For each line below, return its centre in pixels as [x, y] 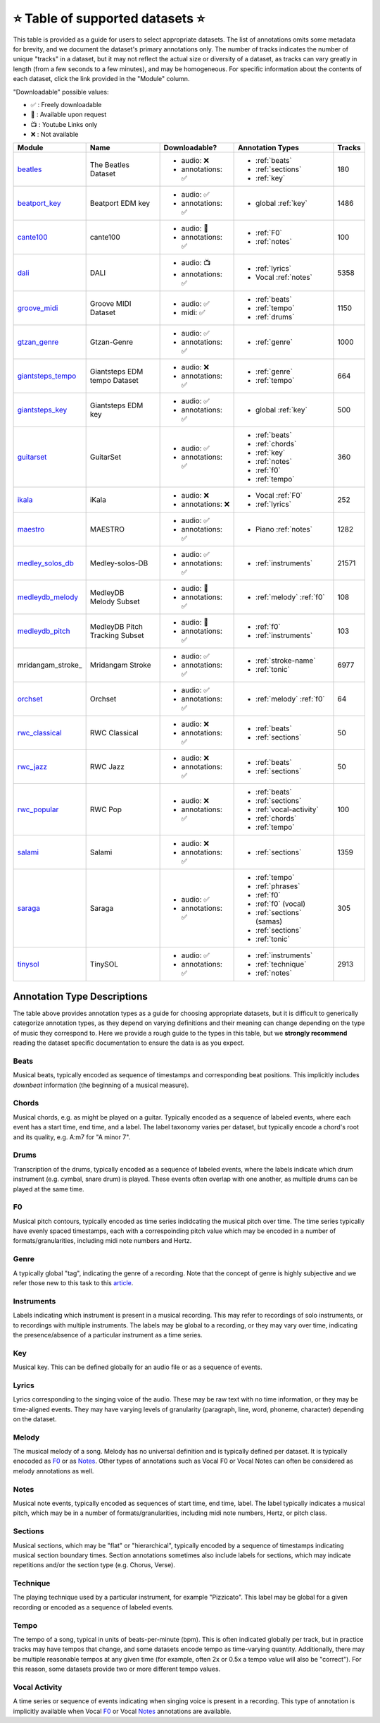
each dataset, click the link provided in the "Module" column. [101, 79]
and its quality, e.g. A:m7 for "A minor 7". [72, 1137]
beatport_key [39, 203]
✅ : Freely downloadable [66, 104]
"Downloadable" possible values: [61, 92]
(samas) [269, 921]
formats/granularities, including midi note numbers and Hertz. [102, 1241]
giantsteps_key [42, 410]
